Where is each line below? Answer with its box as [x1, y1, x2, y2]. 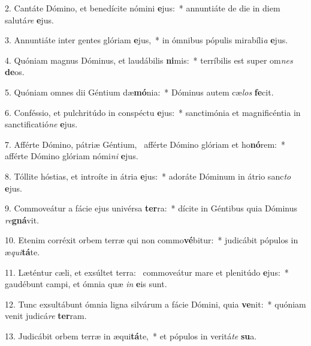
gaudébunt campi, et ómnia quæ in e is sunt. [5, 278, 167, 290]
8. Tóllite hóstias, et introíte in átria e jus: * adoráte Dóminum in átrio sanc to [5, 169, 291, 182]
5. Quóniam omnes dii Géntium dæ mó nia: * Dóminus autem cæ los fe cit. [5, 85, 274, 98]
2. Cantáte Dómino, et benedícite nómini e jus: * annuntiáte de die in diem [5, 2, 280, 14]
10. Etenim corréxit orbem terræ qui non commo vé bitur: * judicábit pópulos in [5, 234, 298, 246]
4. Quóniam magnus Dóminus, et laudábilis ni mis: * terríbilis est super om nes [5, 53, 293, 66]
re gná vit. [5, 213, 40, 226]
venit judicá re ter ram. [5, 309, 87, 322]
